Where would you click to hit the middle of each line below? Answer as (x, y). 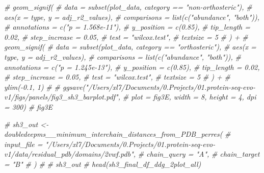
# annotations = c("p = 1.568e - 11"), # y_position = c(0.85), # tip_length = (127, 27)
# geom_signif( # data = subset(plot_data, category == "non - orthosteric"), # (128, 7)
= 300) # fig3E (29, 106)
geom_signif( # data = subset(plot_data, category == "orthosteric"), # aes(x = (130, 47)
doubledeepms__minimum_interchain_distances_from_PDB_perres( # (117, 134)
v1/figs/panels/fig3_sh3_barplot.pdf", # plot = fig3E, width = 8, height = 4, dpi (130, 97)
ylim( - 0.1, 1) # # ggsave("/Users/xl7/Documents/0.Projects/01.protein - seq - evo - (130, 86)
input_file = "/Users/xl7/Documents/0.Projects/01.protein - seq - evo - (110, 144)
